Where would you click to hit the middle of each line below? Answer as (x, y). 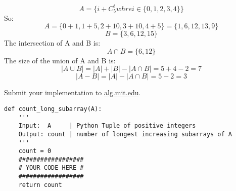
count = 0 (35, 151)
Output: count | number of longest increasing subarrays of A (125, 134)
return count (40, 185)
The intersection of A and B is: (52, 43)
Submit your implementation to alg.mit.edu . (73, 92)
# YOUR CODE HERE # (51, 168)
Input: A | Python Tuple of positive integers (107, 126)
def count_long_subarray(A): (53, 109)
